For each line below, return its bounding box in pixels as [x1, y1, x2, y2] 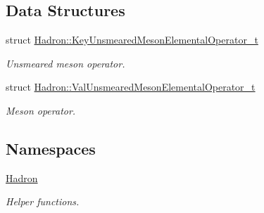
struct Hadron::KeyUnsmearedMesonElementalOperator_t [6, 32, 258, 47]
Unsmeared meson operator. [6, 56, 125, 70]
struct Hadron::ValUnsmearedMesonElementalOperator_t [6, 79, 256, 94]
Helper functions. [6, 194, 80, 209]
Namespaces [6, 137, 96, 159]
